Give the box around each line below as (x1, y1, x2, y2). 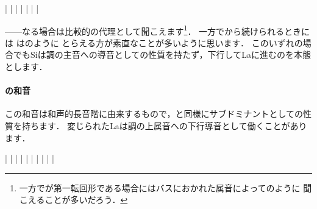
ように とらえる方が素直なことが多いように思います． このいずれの (33, 36, 303, 49)
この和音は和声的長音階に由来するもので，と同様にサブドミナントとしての (5, 107, 304, 120)
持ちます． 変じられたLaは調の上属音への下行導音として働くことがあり (21, 119, 307, 132)
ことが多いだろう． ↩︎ (45, 193, 128, 206)
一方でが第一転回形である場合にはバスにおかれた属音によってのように (19, 181, 301, 194)
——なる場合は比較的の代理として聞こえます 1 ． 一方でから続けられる (5, 23, 285, 37)
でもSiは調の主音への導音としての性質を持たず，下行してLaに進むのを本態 (13, 48, 311, 61)
